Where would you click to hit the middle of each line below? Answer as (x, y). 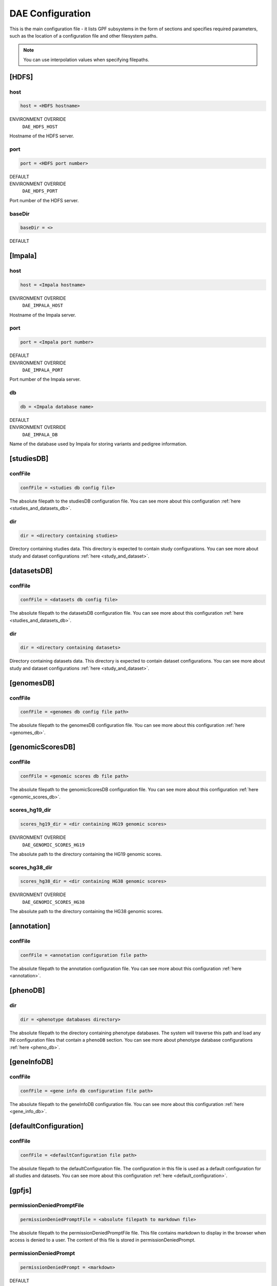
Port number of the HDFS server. (44, 200)
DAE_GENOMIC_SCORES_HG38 (53, 902)
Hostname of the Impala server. (43, 315)
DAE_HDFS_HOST (40, 127)
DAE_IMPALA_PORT (43, 370)
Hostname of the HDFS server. (42, 136)
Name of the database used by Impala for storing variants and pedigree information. (98, 444)
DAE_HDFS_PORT (40, 191)
